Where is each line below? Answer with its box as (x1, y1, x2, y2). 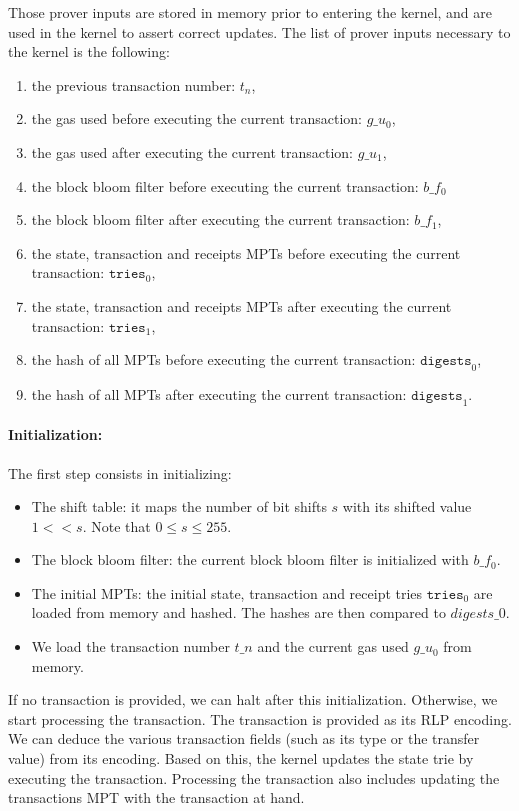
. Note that (82, 515, 151, 536)
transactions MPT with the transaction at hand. (8, 787, 305, 808)
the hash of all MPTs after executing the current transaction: (31, 383, 407, 404)
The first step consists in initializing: (8, 462, 232, 483)
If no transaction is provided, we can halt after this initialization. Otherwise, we (8, 689, 498, 710)
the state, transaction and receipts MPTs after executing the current (31, 295, 452, 316)
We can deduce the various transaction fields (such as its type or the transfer (8, 728, 480, 749)
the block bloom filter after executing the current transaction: (31, 209, 410, 230)
